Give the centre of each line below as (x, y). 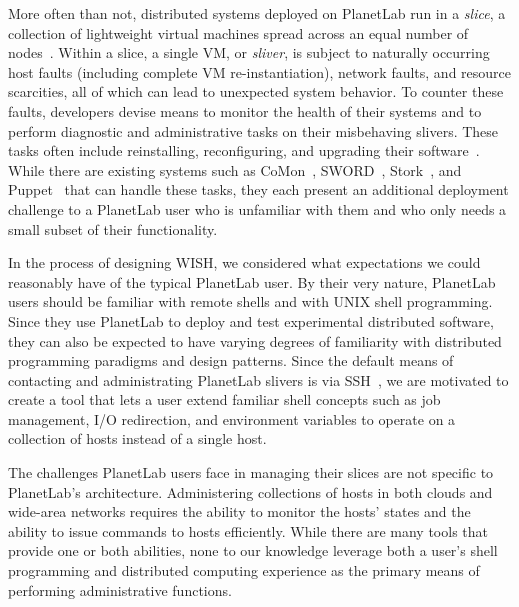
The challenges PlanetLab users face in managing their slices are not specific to (251, 472)
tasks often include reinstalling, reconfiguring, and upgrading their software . (244, 150)
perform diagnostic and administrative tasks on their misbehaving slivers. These (253, 130)
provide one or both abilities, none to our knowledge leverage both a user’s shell (253, 550)
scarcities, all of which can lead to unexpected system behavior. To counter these (256, 91)
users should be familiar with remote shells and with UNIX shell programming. (250, 301)
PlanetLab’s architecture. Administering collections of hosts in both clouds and (250, 491)
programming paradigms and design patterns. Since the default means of (231, 360)
